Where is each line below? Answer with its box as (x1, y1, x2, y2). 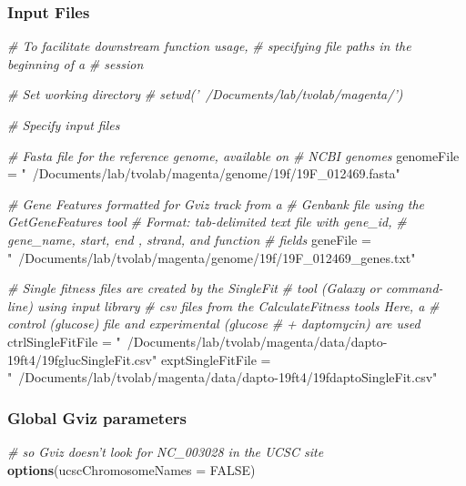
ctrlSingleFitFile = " (7, 331, 121, 350)
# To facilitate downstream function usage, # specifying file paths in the (7, 36, 411, 56)
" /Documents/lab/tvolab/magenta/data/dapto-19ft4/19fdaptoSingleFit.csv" (7, 368, 438, 387)
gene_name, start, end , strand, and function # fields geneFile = (7, 229, 371, 248)
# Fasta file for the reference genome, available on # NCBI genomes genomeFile (7, 146, 460, 165)
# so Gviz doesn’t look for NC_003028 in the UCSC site (7, 441, 324, 461)
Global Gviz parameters (7, 406, 187, 429)
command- (385, 278, 443, 298)
